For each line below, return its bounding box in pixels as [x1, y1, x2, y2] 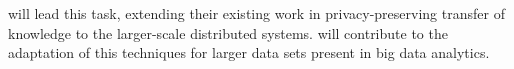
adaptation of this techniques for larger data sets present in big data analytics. [8, 42, 490, 63]
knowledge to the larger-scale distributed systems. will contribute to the [8, 22, 448, 43]
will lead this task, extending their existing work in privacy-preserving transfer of [8, 3, 505, 23]
